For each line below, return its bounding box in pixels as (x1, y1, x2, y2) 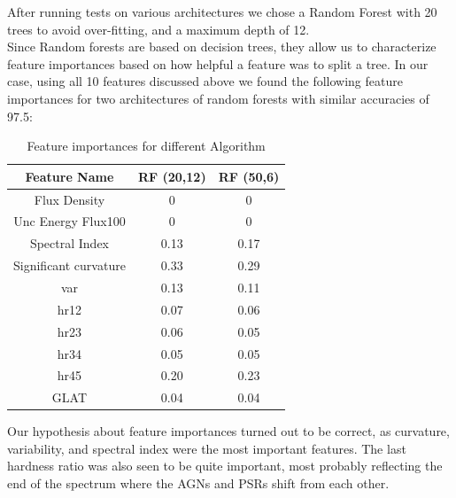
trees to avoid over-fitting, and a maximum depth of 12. (7, 19, 310, 38)
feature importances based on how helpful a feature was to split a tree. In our (7, 54, 429, 73)
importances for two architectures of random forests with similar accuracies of (7, 89, 429, 107)
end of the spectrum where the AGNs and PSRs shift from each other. (7, 474, 390, 493)
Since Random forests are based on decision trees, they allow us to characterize (7, 37, 437, 56)
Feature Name (25, 167, 114, 185)
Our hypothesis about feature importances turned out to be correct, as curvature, (7, 422, 450, 440)
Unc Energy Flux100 (13, 212, 126, 230)
